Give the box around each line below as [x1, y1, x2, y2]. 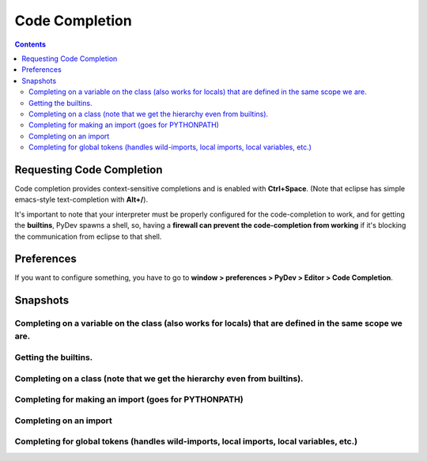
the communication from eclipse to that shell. [14, 232, 162, 241]
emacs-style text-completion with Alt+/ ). [14, 195, 149, 205]
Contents [14, 40, 47, 49]
